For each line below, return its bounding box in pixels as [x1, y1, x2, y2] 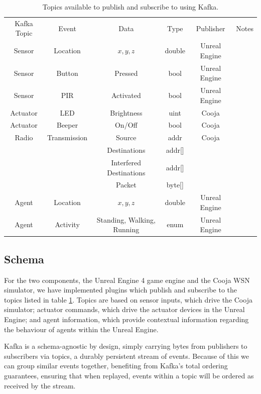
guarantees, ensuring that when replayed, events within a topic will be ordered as [4, 370, 254, 380]
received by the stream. [4, 380, 76, 390]
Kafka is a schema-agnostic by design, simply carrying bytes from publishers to [4, 341, 247, 351]
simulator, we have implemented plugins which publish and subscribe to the [4, 284, 237, 295]
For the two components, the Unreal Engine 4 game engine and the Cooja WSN [4, 274, 250, 285]
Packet [116, 179, 137, 190]
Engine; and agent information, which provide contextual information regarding [4, 314, 249, 324]
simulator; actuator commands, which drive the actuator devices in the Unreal [4, 304, 245, 315]
